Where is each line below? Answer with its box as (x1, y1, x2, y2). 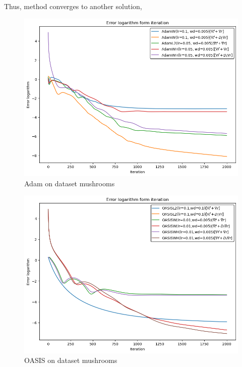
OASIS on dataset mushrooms (24, 355, 117, 365)
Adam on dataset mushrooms (24, 178, 115, 188)
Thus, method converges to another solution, (4, 1, 142, 11)
